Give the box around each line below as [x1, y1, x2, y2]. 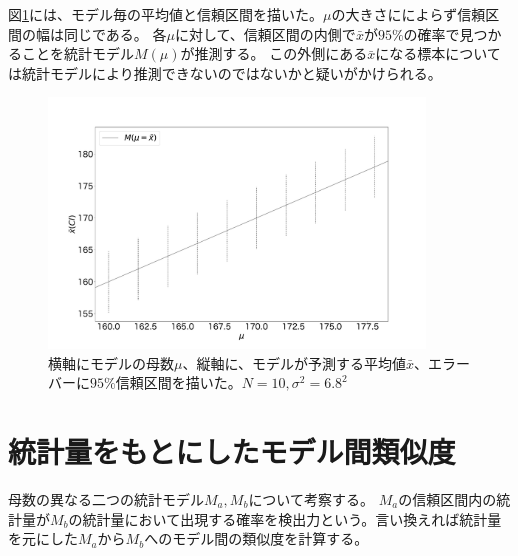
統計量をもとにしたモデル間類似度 [8, 431, 456, 472]
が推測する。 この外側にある [180, 43, 368, 64]
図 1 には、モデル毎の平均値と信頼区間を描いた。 [8, 4, 323, 24]
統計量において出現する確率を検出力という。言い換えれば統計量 [82, 508, 502, 529]
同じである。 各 [63, 23, 167, 44]
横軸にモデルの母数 [48, 352, 174, 373]
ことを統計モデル [21, 43, 134, 64]
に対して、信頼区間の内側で [174, 23, 356, 44]
